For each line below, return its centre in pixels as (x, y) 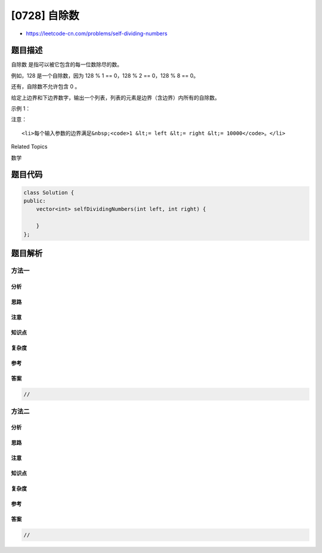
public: (35, 201)
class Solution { (49, 192)
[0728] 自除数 (45, 16)
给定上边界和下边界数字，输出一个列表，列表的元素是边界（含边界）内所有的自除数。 (115, 97)
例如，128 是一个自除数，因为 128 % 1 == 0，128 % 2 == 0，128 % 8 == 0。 (105, 75)
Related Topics (29, 147)
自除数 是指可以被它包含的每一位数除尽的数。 (66, 64)
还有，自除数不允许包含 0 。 (46, 87)
